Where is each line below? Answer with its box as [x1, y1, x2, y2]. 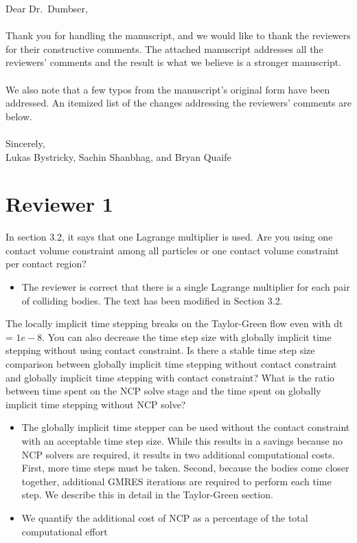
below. [5, 109, 32, 123]
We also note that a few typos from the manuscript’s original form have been [5, 82, 330, 96]
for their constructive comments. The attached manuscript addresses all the [5, 41, 323, 56]
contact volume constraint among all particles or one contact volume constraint [5, 243, 339, 257]
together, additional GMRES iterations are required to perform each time [21, 474, 332, 488]
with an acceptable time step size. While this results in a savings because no [21, 433, 343, 447]
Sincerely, [5, 135, 45, 150]
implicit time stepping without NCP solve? [5, 397, 186, 411]
